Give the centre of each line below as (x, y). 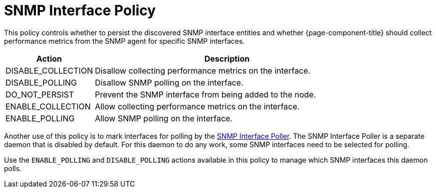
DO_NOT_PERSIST (40, 94)
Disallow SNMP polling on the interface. (169, 82)
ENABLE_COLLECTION (48, 106)
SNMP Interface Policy (80, 10)
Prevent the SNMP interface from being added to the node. (206, 94)
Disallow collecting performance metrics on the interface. (203, 70)
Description (227, 58)
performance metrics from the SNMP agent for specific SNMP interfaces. (124, 41)
